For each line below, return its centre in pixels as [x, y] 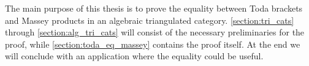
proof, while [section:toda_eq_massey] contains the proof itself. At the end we [153, 44]
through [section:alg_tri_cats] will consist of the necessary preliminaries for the [155, 32]
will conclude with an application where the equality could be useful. [134, 56]
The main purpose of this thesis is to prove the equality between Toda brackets [154, 8]
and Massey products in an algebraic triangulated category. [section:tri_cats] [150, 20]
